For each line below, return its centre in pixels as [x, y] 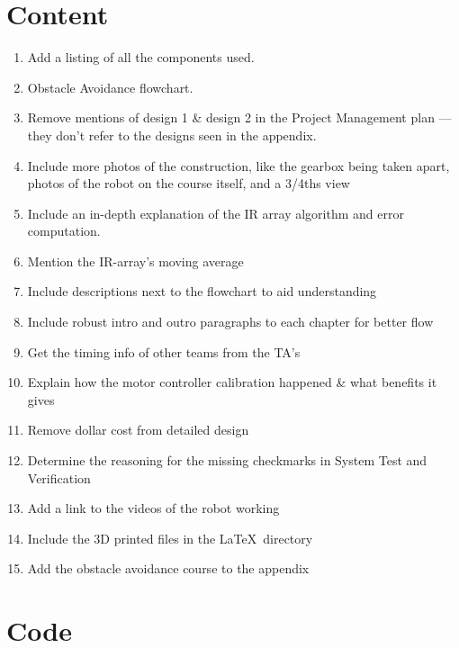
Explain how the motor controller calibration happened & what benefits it [232, 382]
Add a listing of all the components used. [141, 57]
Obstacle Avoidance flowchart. [110, 87]
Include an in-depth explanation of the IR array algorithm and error [216, 213]
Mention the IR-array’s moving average [135, 261]
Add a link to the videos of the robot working [153, 508]
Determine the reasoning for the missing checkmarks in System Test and [227, 460]
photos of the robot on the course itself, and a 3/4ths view [189, 183]
